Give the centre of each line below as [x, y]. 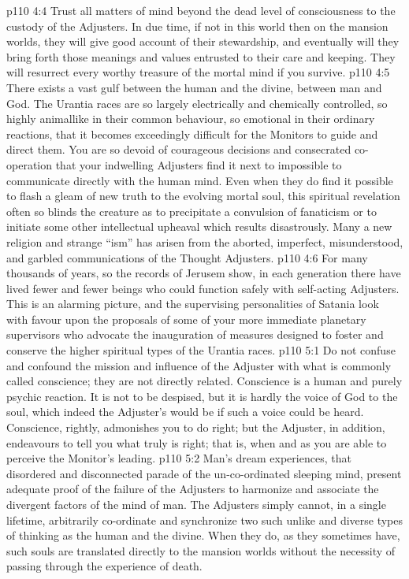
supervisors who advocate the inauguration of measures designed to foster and [195, 334]
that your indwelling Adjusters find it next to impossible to [199, 164]
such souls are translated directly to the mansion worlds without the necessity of [201, 550]
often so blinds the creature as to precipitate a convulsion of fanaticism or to [191, 211]
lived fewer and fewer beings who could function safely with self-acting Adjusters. [203, 288]
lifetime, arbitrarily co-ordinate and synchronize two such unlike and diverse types [205, 520]
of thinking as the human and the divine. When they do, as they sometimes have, [203, 535]
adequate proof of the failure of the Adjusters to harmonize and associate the [193, 489]
